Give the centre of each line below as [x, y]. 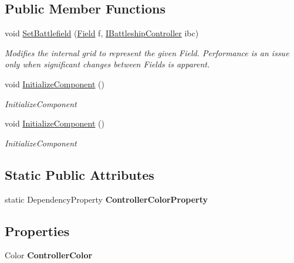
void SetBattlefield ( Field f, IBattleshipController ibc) [102, 33]
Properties [37, 230]
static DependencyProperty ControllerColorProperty [106, 199]
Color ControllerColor [49, 255]
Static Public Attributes [80, 174]
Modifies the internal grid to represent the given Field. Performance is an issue [147, 52]
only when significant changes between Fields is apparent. [107, 64]
